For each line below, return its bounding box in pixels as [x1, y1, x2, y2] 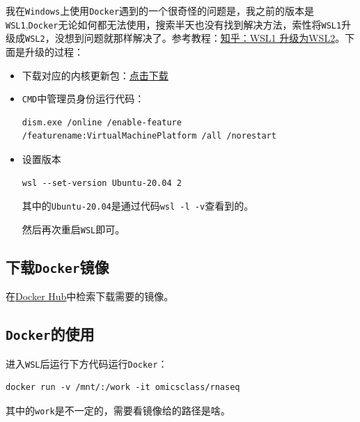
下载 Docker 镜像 [6, 256, 109, 277]
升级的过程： [24, 44, 84, 58]
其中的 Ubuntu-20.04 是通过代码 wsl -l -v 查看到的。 [22, 198, 254, 213]
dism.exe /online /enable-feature [22, 117, 182, 127]
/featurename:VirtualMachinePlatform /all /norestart [22, 131, 276, 141]
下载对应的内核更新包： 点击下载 [22, 68, 169, 82]
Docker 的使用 [6, 323, 95, 345]
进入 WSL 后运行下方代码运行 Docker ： [6, 356, 168, 370]
